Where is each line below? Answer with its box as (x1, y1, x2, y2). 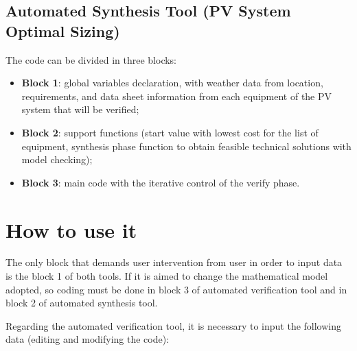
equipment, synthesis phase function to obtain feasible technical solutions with (21, 138, 352, 153)
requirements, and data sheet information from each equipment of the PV (21, 88, 332, 103)
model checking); (21, 152, 93, 167)
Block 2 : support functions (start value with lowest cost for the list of (21, 125, 319, 139)
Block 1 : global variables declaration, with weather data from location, (21, 75, 323, 90)
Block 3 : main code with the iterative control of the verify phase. (21, 175, 300, 189)
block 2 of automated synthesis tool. (5, 295, 158, 310)
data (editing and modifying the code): (5, 332, 170, 346)
